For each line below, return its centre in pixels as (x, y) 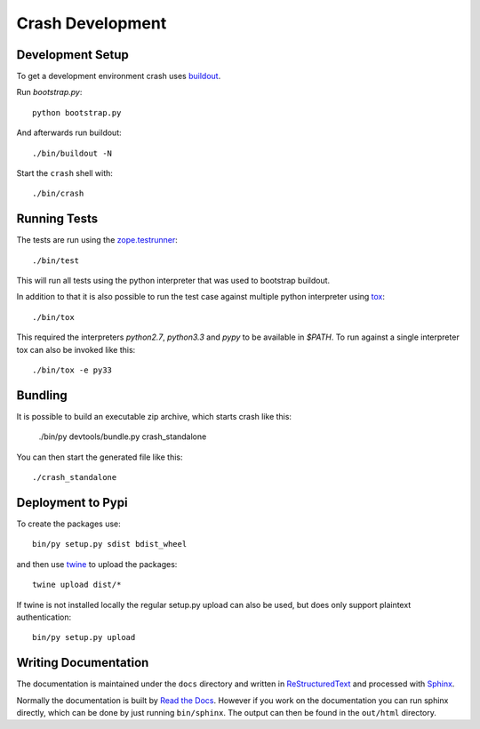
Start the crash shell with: (64, 173)
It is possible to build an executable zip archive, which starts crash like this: (154, 416)
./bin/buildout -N (72, 153)
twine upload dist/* (77, 585)
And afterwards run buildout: (69, 132)
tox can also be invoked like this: (76, 349)
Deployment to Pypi (72, 502)
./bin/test (56, 260)
